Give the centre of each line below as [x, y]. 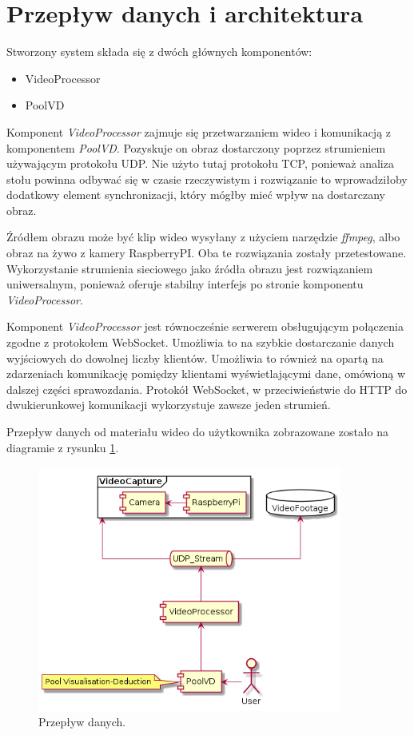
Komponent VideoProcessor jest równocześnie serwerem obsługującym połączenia [205, 326]
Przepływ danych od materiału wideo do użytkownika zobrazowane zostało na [198, 431]
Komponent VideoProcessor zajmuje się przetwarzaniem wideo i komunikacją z [199, 131]
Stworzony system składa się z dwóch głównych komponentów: [159, 52]
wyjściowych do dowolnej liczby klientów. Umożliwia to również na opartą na [195, 358]
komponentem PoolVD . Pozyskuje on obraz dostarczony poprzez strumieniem [196, 147]
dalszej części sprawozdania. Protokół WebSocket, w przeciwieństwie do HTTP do [207, 389]
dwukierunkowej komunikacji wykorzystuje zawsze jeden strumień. [169, 405]
